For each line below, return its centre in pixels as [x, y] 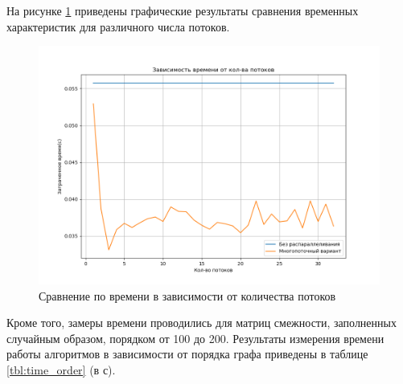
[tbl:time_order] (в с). [61, 369]
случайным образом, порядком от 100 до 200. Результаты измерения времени [195, 338]
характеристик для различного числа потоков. [118, 26]
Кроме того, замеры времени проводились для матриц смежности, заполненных [201, 323]
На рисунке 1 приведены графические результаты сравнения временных [183, 10]
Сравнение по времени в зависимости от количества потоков [187, 295]
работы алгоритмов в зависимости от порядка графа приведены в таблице [187, 354]
